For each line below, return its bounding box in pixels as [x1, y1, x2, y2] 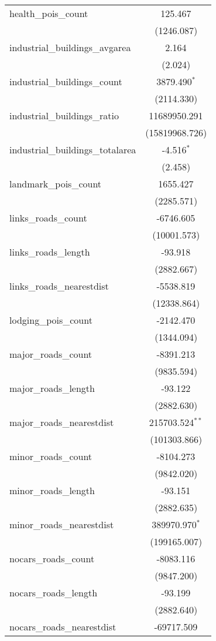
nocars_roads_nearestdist [9, 620, 116, 633]
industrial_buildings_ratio [9, 109, 119, 122]
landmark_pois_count [9, 177, 102, 190]
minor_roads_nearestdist [9, 518, 114, 531]
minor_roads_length [9, 484, 95, 497]
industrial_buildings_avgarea [9, 41, 131, 54]
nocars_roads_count [9, 552, 95, 565]
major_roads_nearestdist [9, 415, 114, 429]
